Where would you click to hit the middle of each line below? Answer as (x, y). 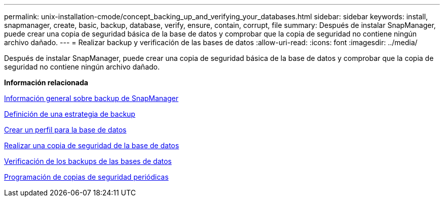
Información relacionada (46, 82)
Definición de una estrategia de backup (70, 114)
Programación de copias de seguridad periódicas (86, 177)
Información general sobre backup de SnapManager (91, 98)
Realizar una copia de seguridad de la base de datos (92, 145)
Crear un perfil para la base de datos (65, 130)
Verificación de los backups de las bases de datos (88, 161)
